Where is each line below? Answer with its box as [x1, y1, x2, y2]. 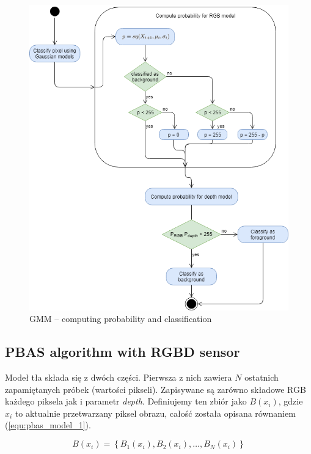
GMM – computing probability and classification [29, 312, 212, 325]
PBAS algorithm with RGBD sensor [5, 342, 240, 361]
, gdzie [278, 395, 303, 408]
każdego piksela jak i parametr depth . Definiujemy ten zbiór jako [5, 395, 247, 408]
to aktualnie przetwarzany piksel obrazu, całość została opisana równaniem [15, 406, 296, 419]
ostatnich [244, 371, 279, 384]
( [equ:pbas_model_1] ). [5, 419, 91, 431]
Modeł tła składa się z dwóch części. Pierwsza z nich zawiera [5, 371, 232, 384]
